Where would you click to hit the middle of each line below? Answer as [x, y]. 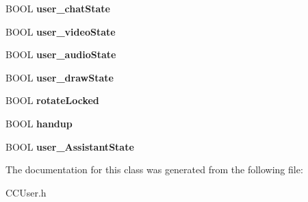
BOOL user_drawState [60, 77]
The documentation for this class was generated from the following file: [154, 169]
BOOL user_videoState [61, 31]
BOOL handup [39, 123]
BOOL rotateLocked [52, 100]
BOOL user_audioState [61, 54]
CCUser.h [26, 192]
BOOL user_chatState [58, 8]
